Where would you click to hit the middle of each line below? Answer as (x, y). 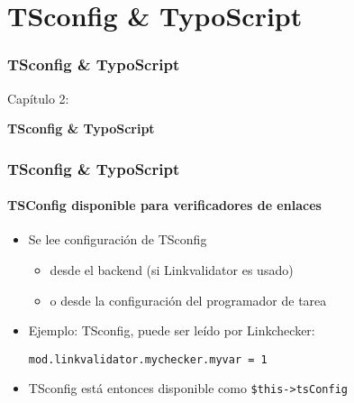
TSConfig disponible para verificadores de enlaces (164, 205)
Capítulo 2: (38, 98)
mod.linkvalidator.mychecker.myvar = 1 (148, 359)
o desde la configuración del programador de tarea (188, 300)
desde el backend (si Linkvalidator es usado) (172, 270)
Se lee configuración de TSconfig (118, 239)
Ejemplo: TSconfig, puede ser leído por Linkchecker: (172, 330)
